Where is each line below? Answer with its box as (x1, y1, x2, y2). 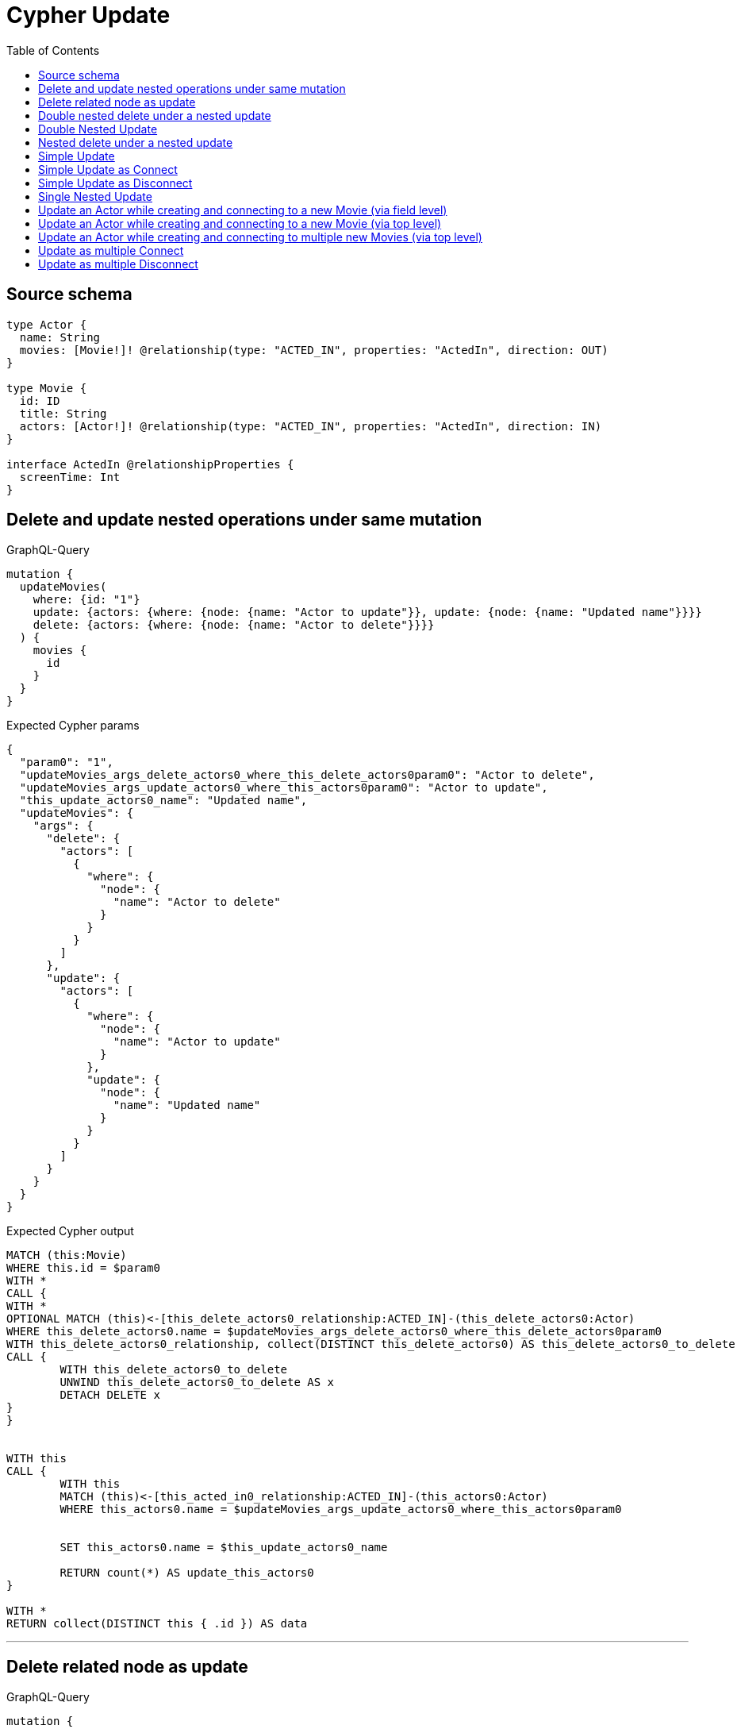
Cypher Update (6, 2, 171, 29)
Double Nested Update (38, 121, 158, 136)
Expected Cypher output (6, 1224, 134, 1238)
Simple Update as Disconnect (38, 175, 193, 190)
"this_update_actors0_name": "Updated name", (19, 794, 308, 807)
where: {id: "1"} (33, 593, 140, 606)
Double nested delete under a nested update (38, 108, 271, 122)
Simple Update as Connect (38, 162, 178, 176)
